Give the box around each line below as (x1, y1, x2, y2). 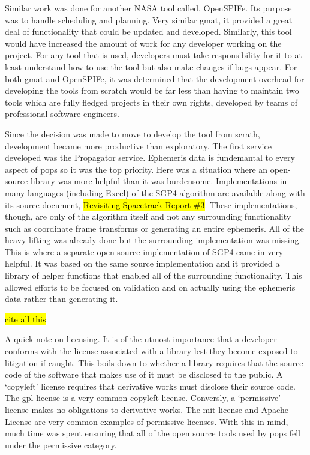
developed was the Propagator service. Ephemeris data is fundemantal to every (5, 151, 295, 164)
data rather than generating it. (5, 292, 118, 305)
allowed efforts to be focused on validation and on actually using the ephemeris (5, 280, 296, 293)
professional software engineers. (5, 107, 119, 120)
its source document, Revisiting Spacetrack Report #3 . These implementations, (5, 198, 297, 211)
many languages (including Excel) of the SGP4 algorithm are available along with (5, 186, 305, 199)
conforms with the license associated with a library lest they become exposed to (5, 345, 298, 357)
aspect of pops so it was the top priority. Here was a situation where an (5, 163, 268, 175)
